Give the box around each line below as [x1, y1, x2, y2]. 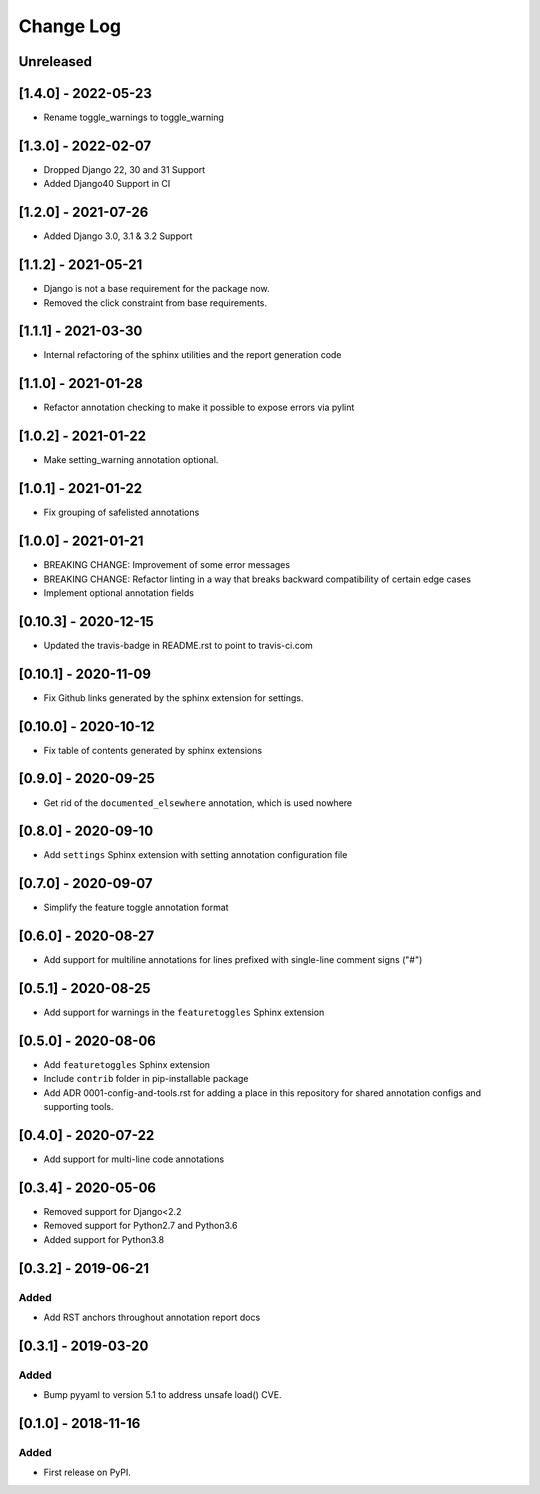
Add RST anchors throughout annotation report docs [43, 1311, 261, 1323]
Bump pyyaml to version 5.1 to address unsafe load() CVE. [43, 1389, 282, 1401]
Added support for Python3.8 [43, 1233, 165, 1245]
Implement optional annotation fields [43, 586, 195, 599]
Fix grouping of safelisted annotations [43, 506, 200, 519]
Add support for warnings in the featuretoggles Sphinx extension [43, 1006, 325, 1019]
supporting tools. [43, 1101, 114, 1113]
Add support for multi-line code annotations [43, 1153, 225, 1165]
